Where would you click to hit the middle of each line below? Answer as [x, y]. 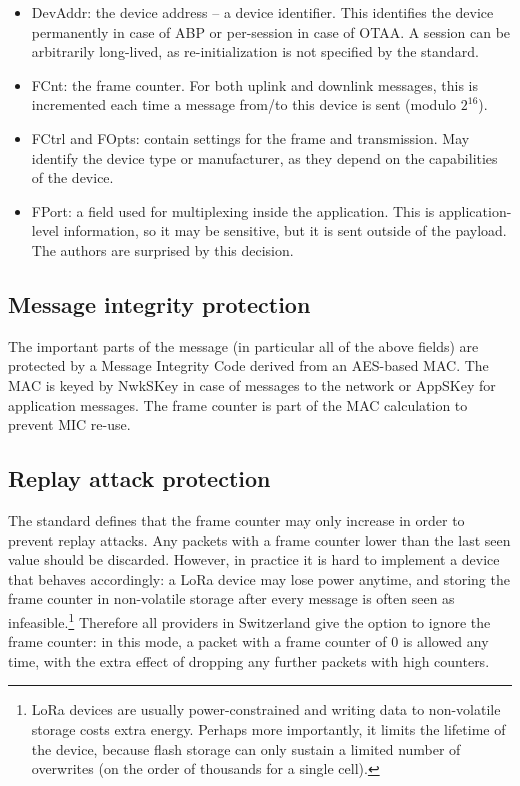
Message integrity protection [159, 303]
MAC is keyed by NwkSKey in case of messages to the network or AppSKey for [252, 384]
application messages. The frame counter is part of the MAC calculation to [238, 404]
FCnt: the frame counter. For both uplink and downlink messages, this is [254, 84]
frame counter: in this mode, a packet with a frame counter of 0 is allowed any [248, 641]
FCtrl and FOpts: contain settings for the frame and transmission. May [250, 137]
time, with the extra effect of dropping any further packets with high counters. [249, 660]
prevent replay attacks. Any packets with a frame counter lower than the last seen [259, 539]
